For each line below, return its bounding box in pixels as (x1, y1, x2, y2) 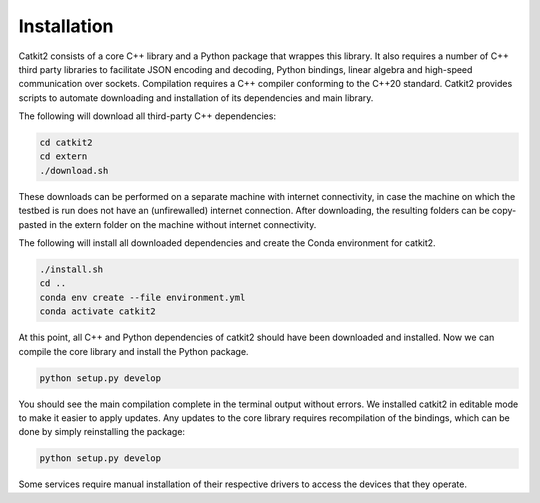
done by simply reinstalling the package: (18, 426, 185, 438)
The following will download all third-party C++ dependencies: (18, 110, 277, 122)
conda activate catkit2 (39, 306, 157, 317)
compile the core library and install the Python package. (18, 345, 249, 357)
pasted (18, 218, 48, 230)
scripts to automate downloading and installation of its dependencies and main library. (18, 91, 374, 104)
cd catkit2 (39, 137, 93, 149)
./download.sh (39, 165, 109, 176)
